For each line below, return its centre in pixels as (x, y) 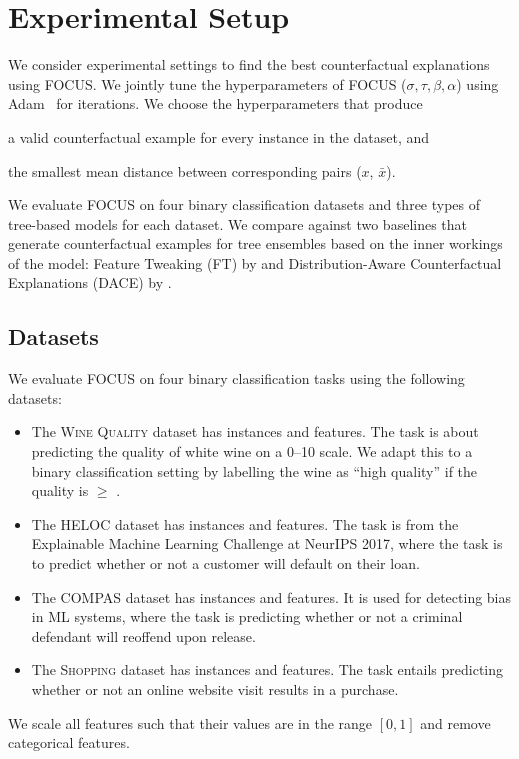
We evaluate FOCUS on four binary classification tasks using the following (236, 378)
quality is (60, 490)
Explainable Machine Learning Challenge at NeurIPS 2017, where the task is (267, 543)
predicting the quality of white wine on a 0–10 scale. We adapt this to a (252, 451)
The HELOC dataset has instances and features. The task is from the (245, 523)
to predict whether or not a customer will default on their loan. (225, 563)
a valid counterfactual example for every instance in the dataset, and (219, 136)
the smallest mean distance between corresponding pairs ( (185, 170)
